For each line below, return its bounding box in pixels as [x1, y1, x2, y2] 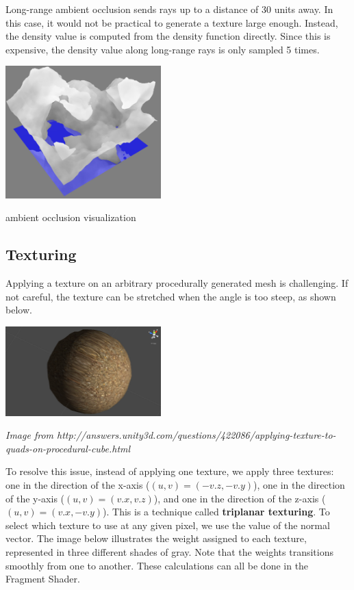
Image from [5, 428, 53, 442]
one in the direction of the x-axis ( [5, 477, 150, 491]
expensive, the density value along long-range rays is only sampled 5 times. [5, 42, 320, 56]
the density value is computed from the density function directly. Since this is [5, 29, 331, 43]
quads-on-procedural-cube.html [5, 441, 131, 455]
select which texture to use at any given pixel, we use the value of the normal [5, 517, 330, 532]
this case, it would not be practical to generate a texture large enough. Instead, [5, 15, 338, 29]
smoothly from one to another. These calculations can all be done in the [5, 558, 309, 572]
